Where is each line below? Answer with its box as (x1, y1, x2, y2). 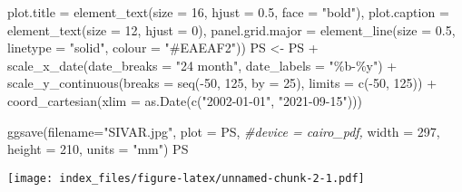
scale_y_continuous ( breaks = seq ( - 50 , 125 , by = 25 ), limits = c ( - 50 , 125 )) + (7, 73, 437, 92)
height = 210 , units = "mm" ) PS (7, 139, 189, 158)
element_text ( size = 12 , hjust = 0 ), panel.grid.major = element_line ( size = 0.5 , (7, 20, 456, 39)
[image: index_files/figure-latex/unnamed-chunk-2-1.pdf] (7, 171, 365, 185)
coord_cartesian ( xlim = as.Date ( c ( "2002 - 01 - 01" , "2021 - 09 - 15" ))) (7, 91, 362, 110)
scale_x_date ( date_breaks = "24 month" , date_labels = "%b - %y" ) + (7, 55, 398, 74)
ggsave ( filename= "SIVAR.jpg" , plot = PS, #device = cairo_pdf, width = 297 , (7, 121, 440, 140)
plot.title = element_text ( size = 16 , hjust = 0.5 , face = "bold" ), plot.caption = (7, 3, 449, 21)
